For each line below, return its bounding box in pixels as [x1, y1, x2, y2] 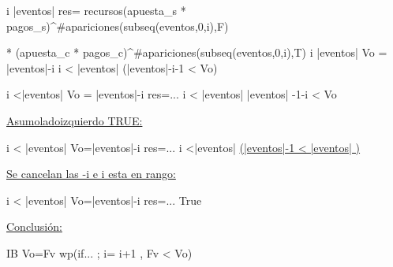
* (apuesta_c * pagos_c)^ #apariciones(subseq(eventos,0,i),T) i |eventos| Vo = [6, 44, 387, 61]
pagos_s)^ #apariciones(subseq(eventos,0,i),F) [6, 17, 229, 34]
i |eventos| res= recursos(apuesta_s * [6, 2, 186, 18]
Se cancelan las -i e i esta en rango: [6, 165, 176, 182]
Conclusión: [6, 218, 62, 235]
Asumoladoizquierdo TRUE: [6, 112, 143, 128]
